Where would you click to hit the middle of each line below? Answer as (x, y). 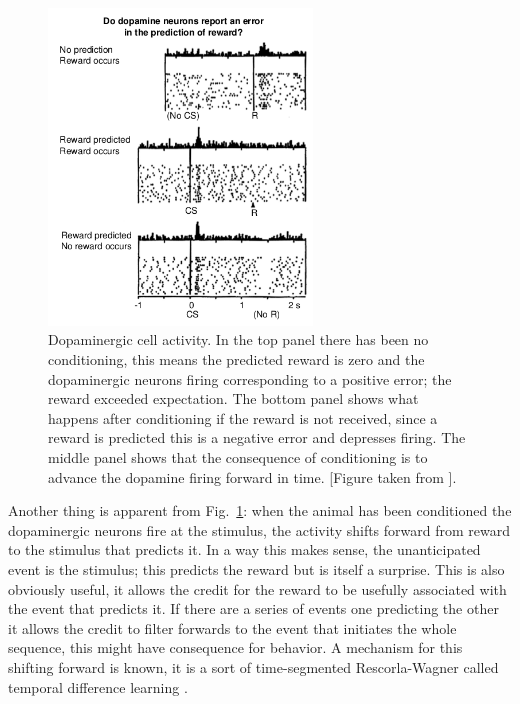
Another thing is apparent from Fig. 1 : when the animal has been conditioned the (260, 510)
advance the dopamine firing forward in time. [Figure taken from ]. (252, 476)
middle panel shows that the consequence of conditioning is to (238, 456)
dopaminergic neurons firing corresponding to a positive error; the (250, 378)
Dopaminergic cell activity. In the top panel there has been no (238, 339)
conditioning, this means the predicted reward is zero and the (236, 359)
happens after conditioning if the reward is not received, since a (243, 417)
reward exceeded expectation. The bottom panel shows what (233, 398)
